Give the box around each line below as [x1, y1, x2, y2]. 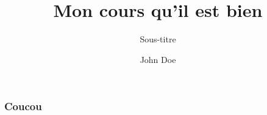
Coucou [4, 99, 42, 114]
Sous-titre [140, 33, 176, 45]
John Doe [140, 53, 176, 65]
